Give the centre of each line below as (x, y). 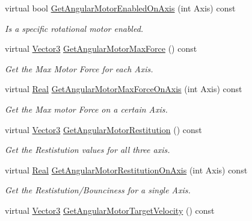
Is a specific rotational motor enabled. (74, 28)
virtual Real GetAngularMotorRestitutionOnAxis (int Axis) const (126, 170)
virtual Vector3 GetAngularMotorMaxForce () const (101, 48)
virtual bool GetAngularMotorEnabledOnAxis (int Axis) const (120, 8)
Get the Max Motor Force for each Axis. (79, 68)
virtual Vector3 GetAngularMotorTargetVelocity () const (110, 210)
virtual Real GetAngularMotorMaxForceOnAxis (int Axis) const (124, 89)
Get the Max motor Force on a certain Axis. (86, 109)
